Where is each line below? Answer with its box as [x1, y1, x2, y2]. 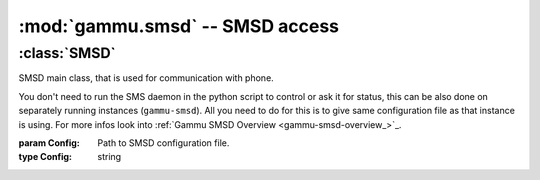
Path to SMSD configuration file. [97, 136, 230, 149]
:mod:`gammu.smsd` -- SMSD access [18, 15, 340, 37]
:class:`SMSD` [18, 44, 116, 62]
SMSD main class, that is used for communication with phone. [18, 72, 274, 84]
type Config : [18, 151, 73, 163]
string [97, 151, 122, 163]
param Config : [18, 136, 80, 149]
